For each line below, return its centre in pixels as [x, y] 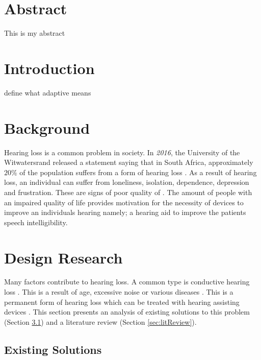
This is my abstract [35, 33]
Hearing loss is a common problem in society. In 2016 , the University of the [122, 152]
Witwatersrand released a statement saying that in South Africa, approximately [129, 162]
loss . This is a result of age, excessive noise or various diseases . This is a [119, 292]
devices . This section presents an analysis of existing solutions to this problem [127, 312]
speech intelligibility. [36, 222]
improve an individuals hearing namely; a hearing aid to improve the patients [125, 212]
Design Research [63, 257]
